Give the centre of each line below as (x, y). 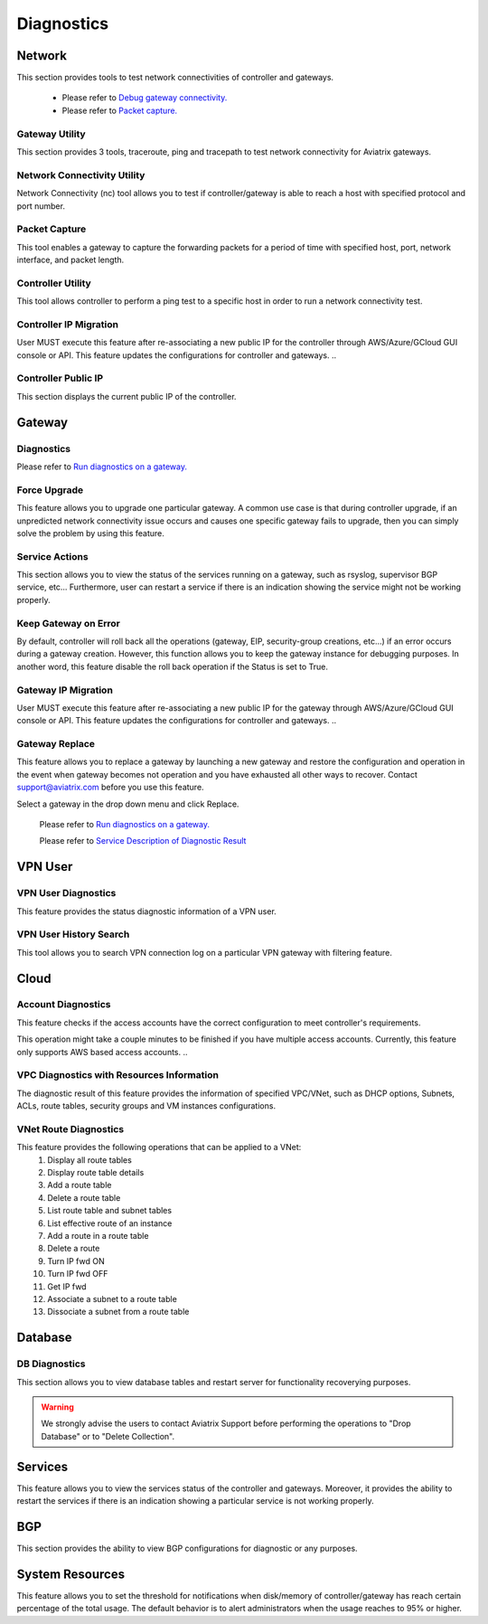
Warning (57, 1407)
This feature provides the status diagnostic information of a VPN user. (147, 911)
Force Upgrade (50, 490)
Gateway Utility (51, 134)
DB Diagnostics (51, 1364)
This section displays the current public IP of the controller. (127, 396)
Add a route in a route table (98, 1236)
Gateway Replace (56, 744)
